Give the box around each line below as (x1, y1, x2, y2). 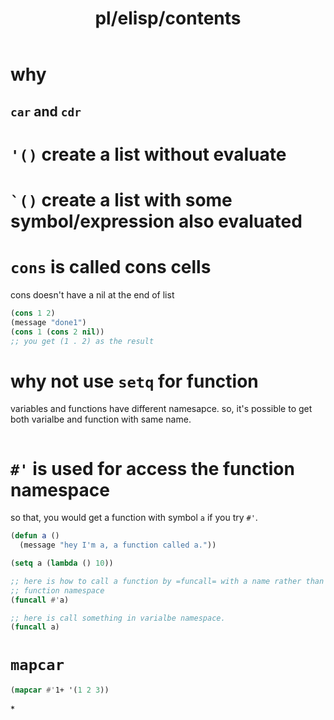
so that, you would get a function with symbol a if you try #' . (10, 512, 258, 524)
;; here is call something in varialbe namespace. (10, 613, 226, 623)
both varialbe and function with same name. (10, 413, 192, 426)
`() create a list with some (10, 188, 233, 211)
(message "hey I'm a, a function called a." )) (19, 540, 217, 551)
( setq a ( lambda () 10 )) (10, 558, 114, 569)
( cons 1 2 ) (10, 308, 56, 318)
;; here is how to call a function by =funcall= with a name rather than (10, 576, 325, 586)
